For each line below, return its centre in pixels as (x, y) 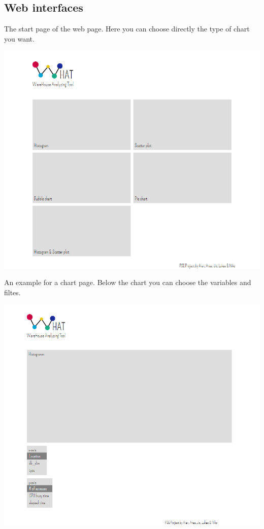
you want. (19, 38)
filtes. (12, 292)
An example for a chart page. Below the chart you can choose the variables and (128, 282)
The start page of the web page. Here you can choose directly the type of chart (127, 29)
